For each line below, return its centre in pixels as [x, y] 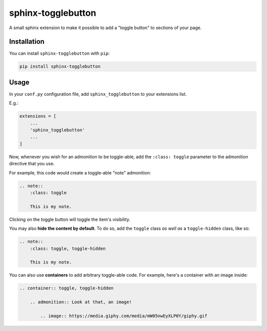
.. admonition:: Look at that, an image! [81, 302]
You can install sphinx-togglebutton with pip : [59, 53]
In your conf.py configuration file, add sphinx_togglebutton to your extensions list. [98, 94]
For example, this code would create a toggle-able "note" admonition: [80, 172]
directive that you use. [32, 164]
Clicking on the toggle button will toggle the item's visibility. [70, 219]
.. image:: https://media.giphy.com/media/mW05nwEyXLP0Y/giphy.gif [124, 316]
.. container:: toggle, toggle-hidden [67, 288]
